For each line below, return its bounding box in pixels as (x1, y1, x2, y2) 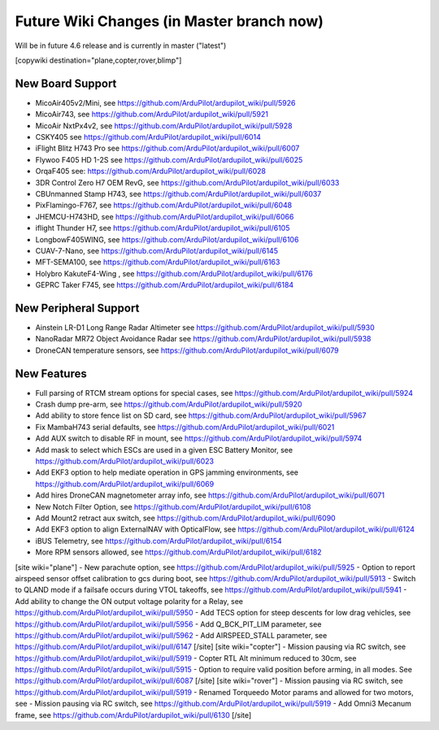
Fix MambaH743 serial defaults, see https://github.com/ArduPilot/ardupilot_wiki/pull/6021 (35, 422, 335, 432)
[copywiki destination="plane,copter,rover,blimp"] (15, 55, 182, 65)
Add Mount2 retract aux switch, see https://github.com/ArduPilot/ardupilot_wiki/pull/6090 (35, 513, 337, 523)
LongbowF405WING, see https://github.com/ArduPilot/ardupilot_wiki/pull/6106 (35, 234, 299, 244)
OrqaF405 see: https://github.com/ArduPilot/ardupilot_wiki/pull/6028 (35, 167, 266, 176)
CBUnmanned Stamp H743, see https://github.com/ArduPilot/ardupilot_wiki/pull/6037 (35, 189, 322, 198)
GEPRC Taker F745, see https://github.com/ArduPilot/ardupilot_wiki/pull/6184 (35, 280, 294, 290)
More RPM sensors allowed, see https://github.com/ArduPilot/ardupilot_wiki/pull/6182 (35, 547, 322, 557)
